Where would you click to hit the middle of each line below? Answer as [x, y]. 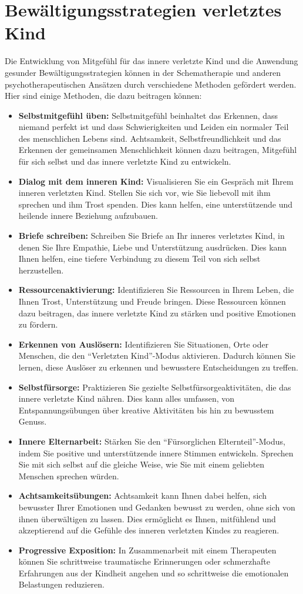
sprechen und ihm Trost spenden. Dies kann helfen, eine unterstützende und [156, 204]
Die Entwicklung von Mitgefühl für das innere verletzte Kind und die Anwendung [151, 61]
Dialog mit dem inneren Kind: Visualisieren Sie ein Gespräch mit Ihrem [156, 181]
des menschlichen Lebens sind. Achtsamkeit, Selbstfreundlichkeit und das [150, 138]
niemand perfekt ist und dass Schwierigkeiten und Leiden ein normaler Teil [154, 127]
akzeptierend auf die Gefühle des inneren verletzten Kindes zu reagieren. [149, 530]
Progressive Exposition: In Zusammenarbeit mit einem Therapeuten [147, 550]
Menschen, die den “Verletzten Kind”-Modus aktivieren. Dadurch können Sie [157, 356]
